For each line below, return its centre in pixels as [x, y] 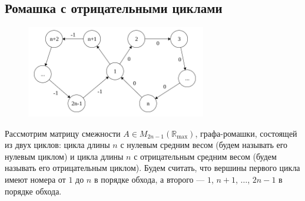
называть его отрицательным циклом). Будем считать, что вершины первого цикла [152, 168]
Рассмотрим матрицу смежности [63, 133]
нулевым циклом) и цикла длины [64, 156]
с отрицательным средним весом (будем [205, 156]
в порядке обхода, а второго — [149, 179]
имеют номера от [35, 179]
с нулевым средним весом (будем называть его [204, 145]
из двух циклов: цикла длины [57, 145]
